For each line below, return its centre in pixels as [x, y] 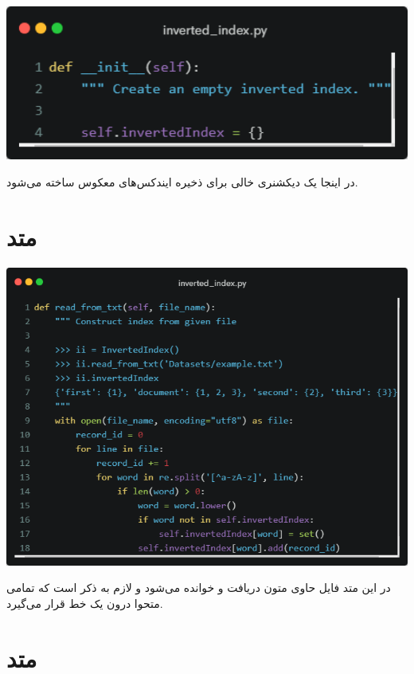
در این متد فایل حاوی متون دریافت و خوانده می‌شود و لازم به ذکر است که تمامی [199, 588]
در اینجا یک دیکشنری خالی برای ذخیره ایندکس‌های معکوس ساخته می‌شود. [182, 181]
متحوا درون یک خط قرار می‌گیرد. [85, 603]
